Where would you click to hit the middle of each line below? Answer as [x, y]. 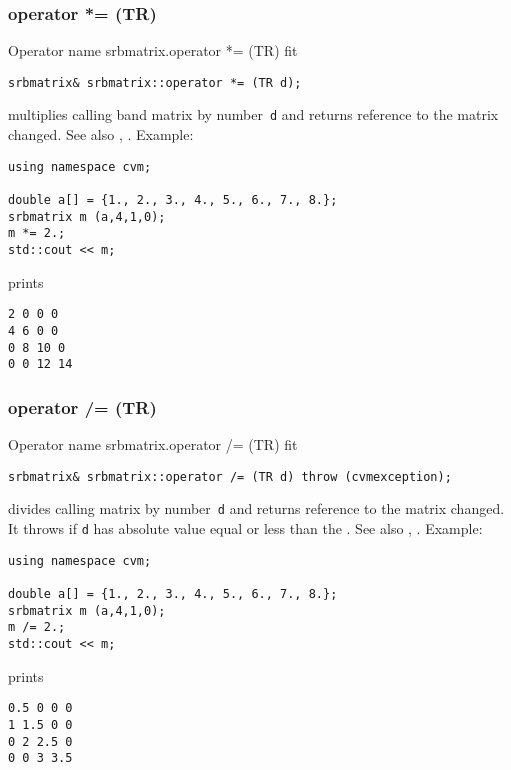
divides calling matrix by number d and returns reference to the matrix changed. [256, 508]
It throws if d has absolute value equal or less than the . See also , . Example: [245, 528]
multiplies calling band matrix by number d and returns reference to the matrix [253, 114]
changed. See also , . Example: [101, 134]
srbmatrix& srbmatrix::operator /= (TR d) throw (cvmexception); [230, 476]
